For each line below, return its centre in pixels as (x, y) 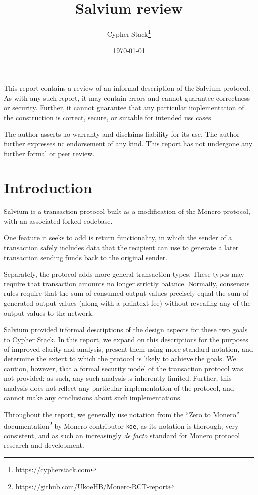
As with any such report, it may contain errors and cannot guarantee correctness (127, 98)
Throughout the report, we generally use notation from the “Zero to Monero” (122, 414)
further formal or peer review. (49, 153)
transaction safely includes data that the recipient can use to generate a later (121, 247)
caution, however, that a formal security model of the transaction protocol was (124, 368)
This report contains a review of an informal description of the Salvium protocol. (127, 88)
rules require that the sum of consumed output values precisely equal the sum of (126, 293)
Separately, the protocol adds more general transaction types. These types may (124, 274)
